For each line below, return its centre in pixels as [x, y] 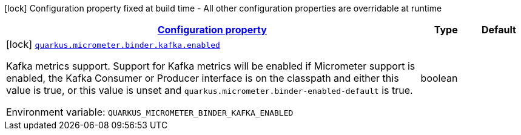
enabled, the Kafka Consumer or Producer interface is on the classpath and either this [203, 78]
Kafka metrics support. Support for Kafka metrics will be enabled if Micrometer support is [211, 66]
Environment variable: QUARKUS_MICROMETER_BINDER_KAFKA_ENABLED [150, 112]
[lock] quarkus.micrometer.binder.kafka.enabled [113, 44]
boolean [439, 78]
